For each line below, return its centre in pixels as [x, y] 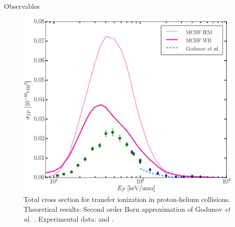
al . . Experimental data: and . [69, 218]
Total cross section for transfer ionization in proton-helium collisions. [127, 199]
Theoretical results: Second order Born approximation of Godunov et [127, 209]
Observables [22, 6]
